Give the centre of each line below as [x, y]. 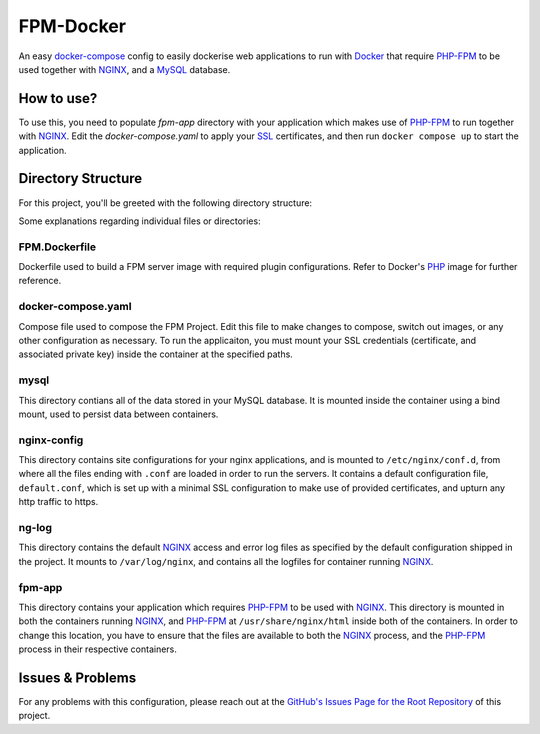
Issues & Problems [77, 677]
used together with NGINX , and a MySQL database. [124, 69]
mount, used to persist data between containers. [118, 414]
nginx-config [51, 440]
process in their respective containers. [97, 649]
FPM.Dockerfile [57, 247]
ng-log [35, 527]
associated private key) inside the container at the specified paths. [156, 354]
